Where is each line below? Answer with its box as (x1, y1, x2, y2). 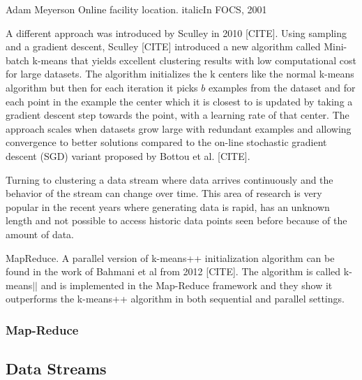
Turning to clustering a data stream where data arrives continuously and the (6, 172, 333, 187)
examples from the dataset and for (208, 80, 356, 94)
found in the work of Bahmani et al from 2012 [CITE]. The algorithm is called (6, 264, 341, 279)
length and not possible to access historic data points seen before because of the (6, 213, 347, 228)
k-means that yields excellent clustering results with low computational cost (32, 52, 356, 67)
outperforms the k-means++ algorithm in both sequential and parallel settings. (6, 291, 345, 306)
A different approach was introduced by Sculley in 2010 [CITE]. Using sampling (6, 25, 347, 40)
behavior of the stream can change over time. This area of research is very (6, 186, 322, 200)
